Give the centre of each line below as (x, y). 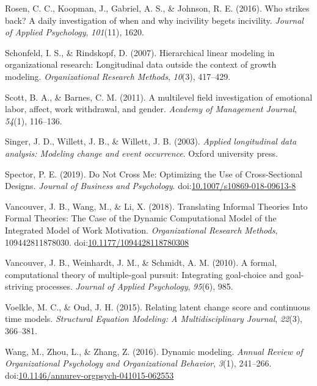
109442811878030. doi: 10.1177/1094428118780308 (97, 242)
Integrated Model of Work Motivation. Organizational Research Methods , (141, 230)
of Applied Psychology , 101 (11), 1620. (75, 32)
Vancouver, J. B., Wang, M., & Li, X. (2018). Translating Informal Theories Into (156, 206)
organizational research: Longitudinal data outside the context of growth (141, 64)
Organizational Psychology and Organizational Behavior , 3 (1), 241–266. (138, 363)
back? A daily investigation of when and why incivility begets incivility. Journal (154, 20)
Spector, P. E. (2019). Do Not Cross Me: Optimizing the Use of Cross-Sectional (154, 173)
